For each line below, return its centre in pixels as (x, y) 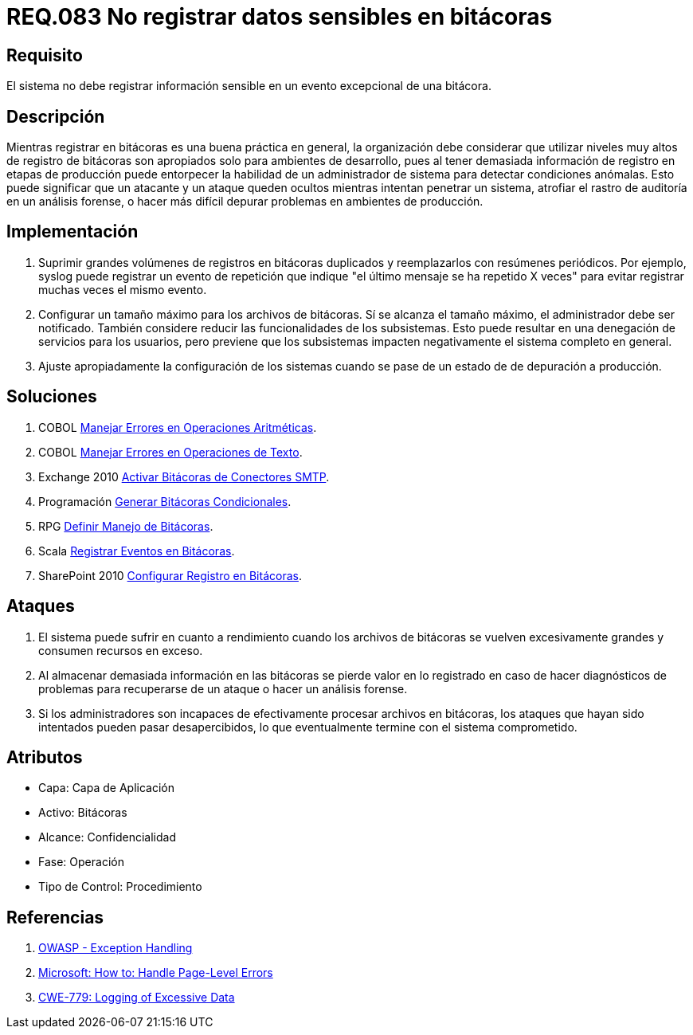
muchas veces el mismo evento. (123, 289)
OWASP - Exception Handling (115, 948)
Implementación (72, 232)
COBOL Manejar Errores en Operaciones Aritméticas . (178, 427)
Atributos (45, 757)
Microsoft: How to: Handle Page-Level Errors (156, 973)
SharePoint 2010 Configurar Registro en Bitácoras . (170, 575)
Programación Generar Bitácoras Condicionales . (165, 501)
